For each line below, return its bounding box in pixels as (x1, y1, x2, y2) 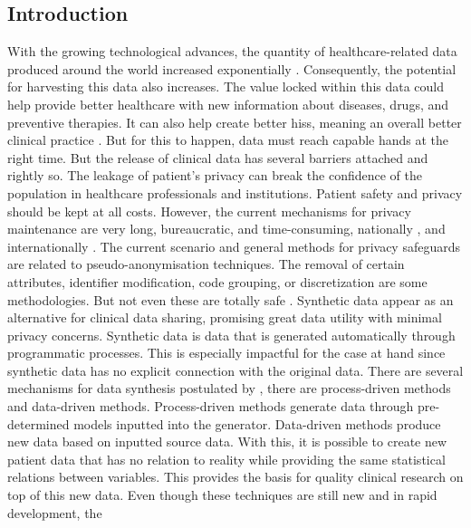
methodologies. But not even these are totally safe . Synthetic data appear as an (7, 290, 454, 309)
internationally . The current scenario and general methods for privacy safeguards (7, 236, 460, 255)
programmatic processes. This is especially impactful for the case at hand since (7, 343, 446, 362)
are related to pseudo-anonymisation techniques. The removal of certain (7, 254, 405, 274)
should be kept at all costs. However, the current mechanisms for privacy (7, 201, 411, 220)
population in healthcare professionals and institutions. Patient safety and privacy (7, 183, 463, 202)
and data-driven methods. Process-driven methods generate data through (7, 397, 414, 416)
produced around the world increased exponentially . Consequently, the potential (7, 59, 457, 78)
